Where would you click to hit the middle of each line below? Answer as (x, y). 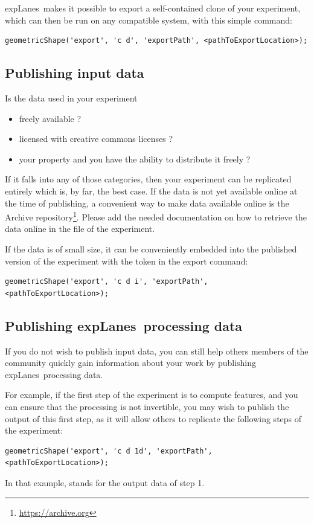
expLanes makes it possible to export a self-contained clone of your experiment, (153, 8)
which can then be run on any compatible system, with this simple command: (149, 20)
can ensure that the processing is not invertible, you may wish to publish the (147, 406)
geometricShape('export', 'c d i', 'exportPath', (107, 282)
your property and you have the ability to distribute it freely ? (135, 159)
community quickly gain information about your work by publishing (130, 363)
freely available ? (50, 118)
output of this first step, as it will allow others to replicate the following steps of (153, 418)
